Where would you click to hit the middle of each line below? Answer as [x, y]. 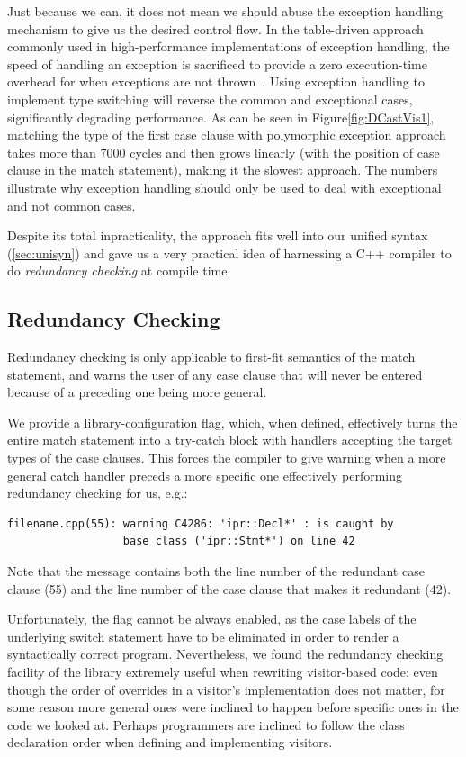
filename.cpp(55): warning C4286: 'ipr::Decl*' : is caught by [201, 523]
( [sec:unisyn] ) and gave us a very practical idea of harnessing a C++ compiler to [229, 252]
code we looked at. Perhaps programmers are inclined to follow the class [206, 724]
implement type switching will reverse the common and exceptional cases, [210, 99]
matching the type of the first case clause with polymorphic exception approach [227, 135]
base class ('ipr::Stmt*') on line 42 [239, 541]
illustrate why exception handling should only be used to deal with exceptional [224, 187]
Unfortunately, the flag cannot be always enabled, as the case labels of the [212, 619]
